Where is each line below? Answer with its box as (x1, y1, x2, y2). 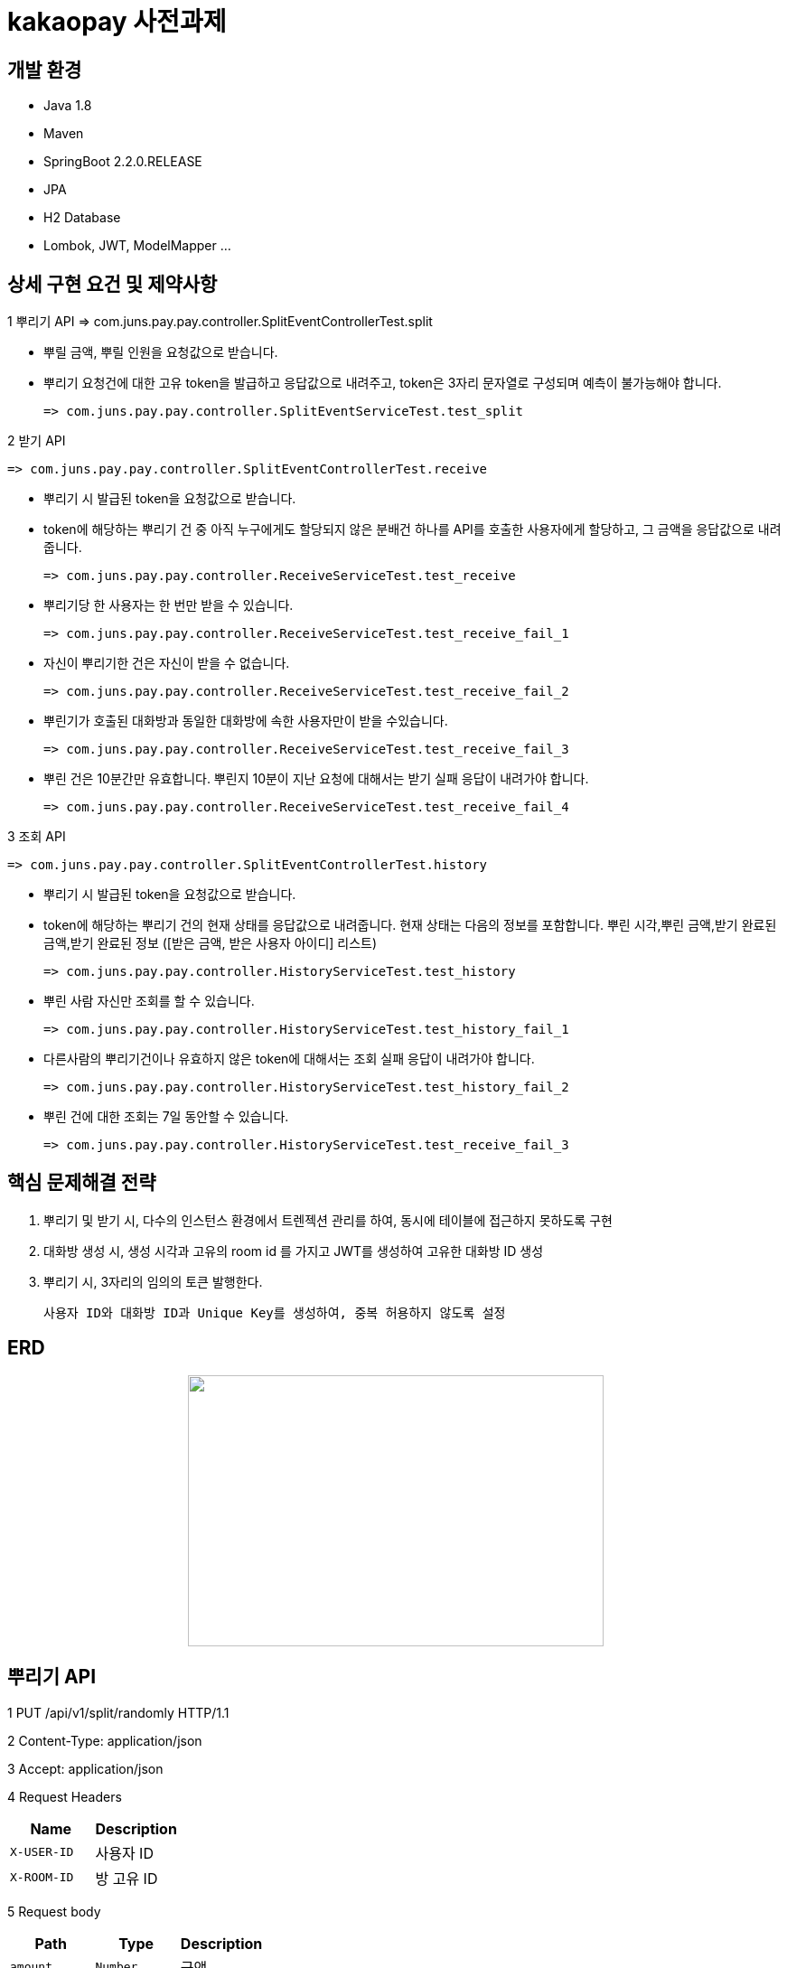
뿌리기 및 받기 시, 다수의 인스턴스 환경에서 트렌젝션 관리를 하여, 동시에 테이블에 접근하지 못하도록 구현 (43, 1212, 613, 1228)
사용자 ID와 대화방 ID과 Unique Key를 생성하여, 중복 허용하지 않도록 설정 (43, 1305, 506, 1320)
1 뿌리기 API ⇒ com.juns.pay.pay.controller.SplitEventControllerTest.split (7, 314, 433, 330)
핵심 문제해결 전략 (7, 1171, 156, 1195)
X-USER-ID (10, 1845, 74, 1860)
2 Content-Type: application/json (7, 1732, 202, 1748)
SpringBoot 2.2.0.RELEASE (43, 154, 202, 170)
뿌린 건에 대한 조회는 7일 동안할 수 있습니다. (43, 1109, 289, 1125)
